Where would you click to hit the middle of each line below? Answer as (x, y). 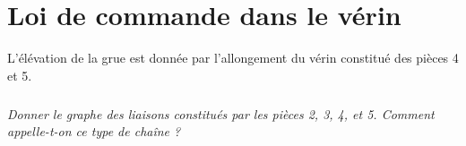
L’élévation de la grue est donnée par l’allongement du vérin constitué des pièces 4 (233, 58)
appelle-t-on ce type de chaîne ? (94, 131)
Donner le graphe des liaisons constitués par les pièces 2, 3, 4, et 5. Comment (221, 113)
